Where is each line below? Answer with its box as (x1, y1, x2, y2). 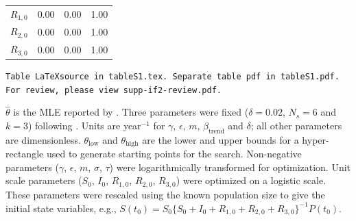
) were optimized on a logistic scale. (176, 173, 327, 187)
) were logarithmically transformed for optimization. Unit (109, 159, 351, 174)
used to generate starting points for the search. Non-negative (46, 146, 302, 161)
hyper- (302, 132, 329, 146)
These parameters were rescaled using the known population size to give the (5, 187, 325, 201)
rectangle (5, 146, 44, 161)
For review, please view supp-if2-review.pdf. (5, 85, 222, 95)
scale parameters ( (5, 173, 82, 187)
